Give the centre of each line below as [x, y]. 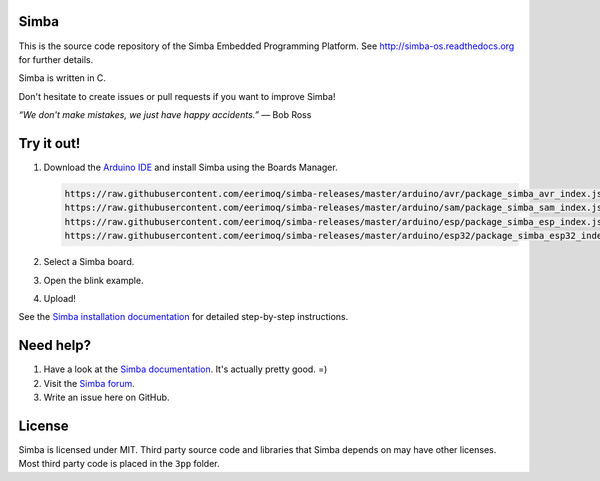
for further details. [56, 59]
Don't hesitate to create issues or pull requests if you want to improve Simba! [177, 96]
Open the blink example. [93, 280]
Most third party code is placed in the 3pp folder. [119, 464]
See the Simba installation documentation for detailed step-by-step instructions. [183, 317]
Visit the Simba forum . [89, 383]
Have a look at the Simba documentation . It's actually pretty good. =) [185, 369]
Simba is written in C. [62, 78]
